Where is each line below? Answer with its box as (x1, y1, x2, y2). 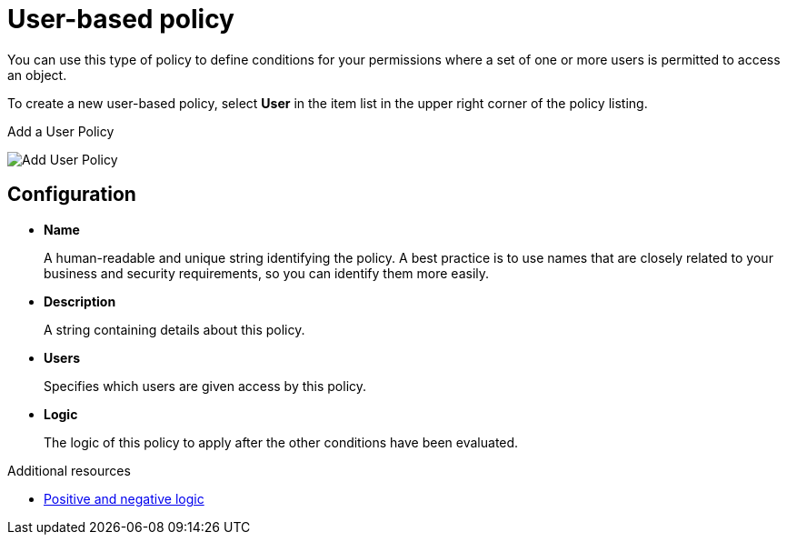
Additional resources (7, 462, 131, 478)
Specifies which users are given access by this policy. (44, 377, 367, 394)
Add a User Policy (7, 123, 115, 139)
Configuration (7, 183, 136, 206)
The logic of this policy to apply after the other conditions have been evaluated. (44, 434, 519, 450)
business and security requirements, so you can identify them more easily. (44, 265, 490, 281)
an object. (7, 66, 67, 83)
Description (44, 293, 116, 309)
